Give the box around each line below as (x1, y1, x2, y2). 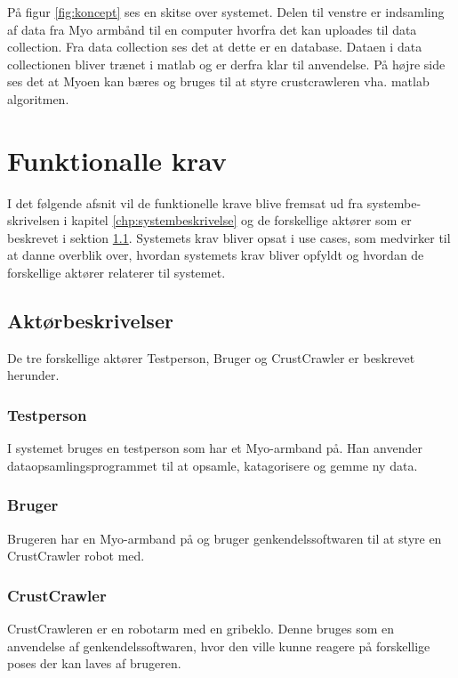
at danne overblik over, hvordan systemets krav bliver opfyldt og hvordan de (7, 246, 424, 264)
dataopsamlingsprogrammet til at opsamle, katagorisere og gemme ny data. (7, 456, 418, 474)
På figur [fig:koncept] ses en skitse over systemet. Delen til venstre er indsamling (7, 3, 445, 20)
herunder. (7, 366, 60, 384)
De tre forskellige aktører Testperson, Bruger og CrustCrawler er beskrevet (7, 348, 415, 367)
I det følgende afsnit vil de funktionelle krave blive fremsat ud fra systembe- (7, 193, 422, 212)
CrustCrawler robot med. (7, 546, 145, 565)
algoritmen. (7, 89, 69, 108)
